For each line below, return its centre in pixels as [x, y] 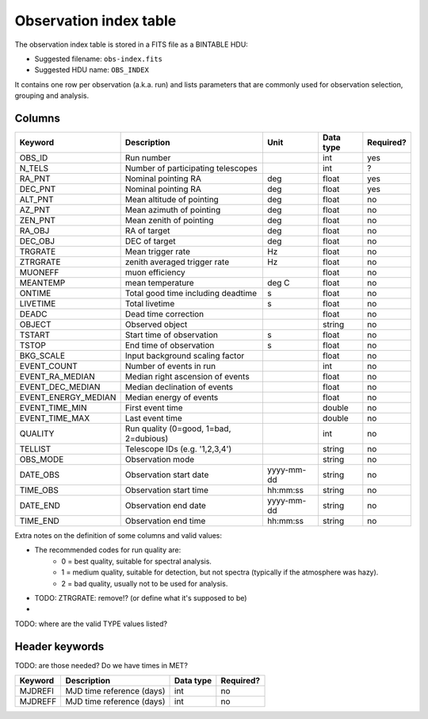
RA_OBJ [34, 231]
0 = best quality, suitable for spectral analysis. [136, 561]
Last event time [153, 418]
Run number [148, 158]
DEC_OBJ [37, 241]
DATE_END [40, 506]
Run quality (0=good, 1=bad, [178, 429]
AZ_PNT [35, 210]
